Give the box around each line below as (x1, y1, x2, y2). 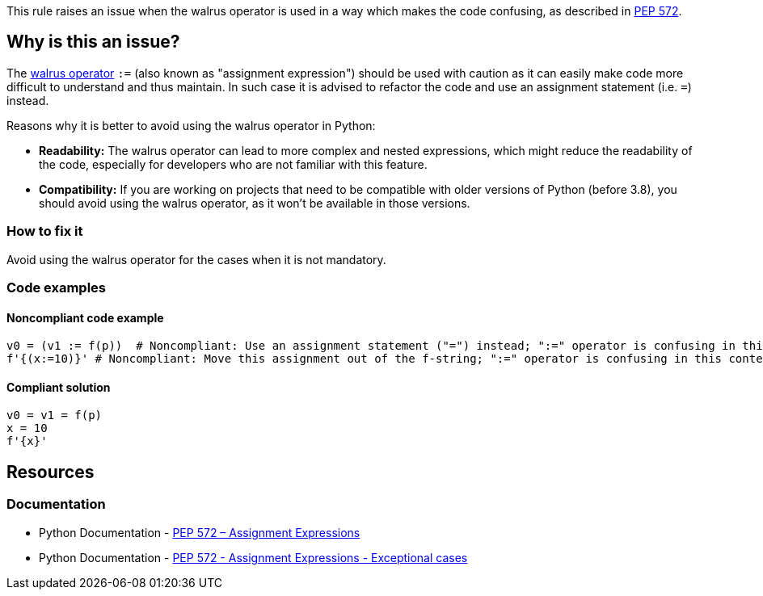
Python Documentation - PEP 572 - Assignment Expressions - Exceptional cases (39, 550, 468, 565)
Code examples (6, 279, 107, 296)
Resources (6, 461, 95, 482)
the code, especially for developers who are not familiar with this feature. (39, 157, 428, 171)
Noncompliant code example (6, 310, 164, 325)
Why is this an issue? (6, 31, 180, 52)
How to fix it (6, 223, 83, 240)
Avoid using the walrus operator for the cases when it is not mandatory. (6, 252, 386, 267)
